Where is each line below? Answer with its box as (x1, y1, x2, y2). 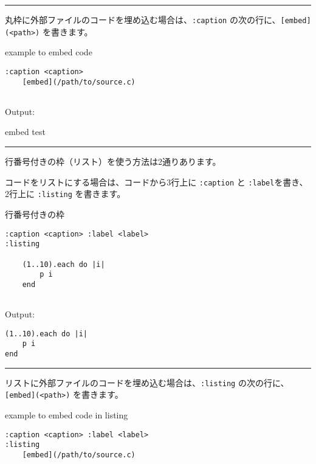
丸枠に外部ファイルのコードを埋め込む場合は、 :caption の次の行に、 (5, 13, 281, 26)
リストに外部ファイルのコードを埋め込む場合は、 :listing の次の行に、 (5, 376, 289, 389)
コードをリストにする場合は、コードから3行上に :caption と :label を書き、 (5, 175, 308, 188)
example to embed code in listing (5, 409, 128, 421)
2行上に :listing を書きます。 (5, 187, 126, 200)
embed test (5, 125, 46, 138)
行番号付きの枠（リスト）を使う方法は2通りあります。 (5, 155, 221, 168)
